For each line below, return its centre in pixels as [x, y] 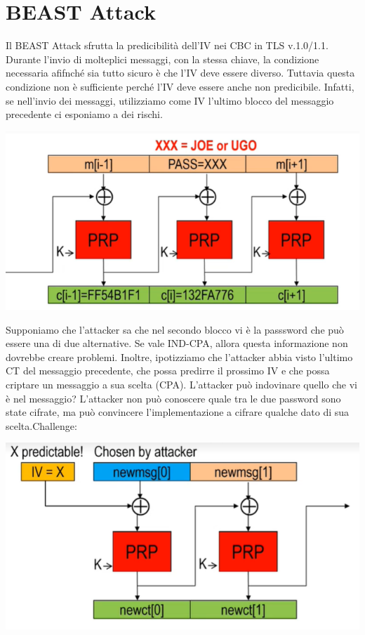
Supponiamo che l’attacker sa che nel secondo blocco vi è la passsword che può [175, 329]
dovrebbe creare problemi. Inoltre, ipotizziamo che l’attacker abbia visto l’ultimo [179, 356]
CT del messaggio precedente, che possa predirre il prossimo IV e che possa [168, 371]
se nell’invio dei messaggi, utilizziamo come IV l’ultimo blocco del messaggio [170, 100]
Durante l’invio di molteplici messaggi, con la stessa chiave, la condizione [162, 59]
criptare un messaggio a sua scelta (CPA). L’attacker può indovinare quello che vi [181, 384]
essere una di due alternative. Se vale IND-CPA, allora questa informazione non [177, 343]
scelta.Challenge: [41, 425]
